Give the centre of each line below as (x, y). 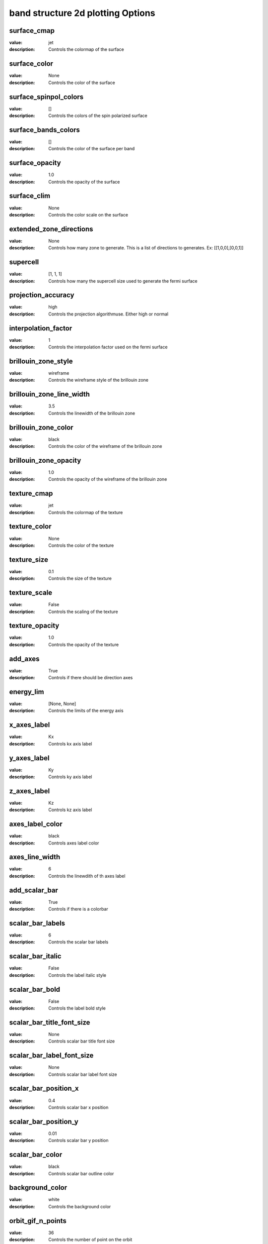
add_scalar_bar (33, 890)
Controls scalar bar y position (78, 1140)
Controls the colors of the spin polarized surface (98, 116)
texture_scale (31, 593)
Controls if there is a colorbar (78, 909)
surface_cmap (32, 31)
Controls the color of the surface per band (92, 149)
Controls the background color (80, 1206)
